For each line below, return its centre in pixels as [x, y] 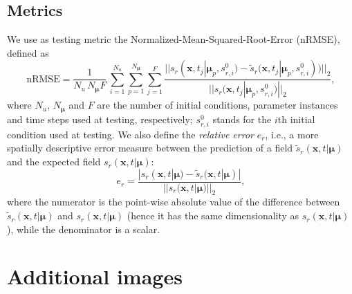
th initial [296, 119]
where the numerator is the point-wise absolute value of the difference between [174, 202]
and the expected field [54, 162]
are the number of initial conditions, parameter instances [217, 105]
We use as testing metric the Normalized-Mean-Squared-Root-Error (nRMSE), [174, 39]
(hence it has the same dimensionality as [213, 215]
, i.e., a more [292, 134]
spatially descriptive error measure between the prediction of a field [150, 148]
